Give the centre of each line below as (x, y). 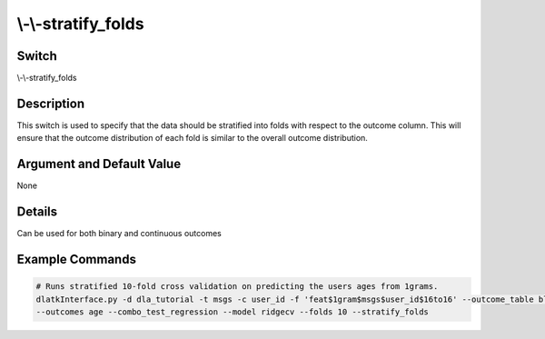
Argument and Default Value (99, 164)
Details (37, 212)
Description (51, 103)
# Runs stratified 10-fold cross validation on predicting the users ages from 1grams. (237, 287)
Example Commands (76, 259)
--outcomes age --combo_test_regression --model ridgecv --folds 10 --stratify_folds (232, 312)
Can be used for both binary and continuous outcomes (119, 234)
